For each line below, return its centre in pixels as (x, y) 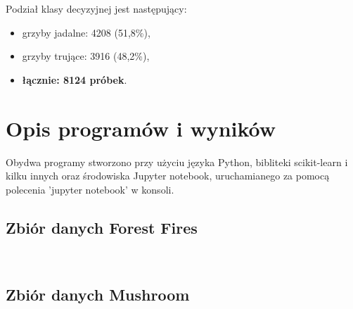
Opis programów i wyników (141, 128)
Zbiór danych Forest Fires (102, 227)
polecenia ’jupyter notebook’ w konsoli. (90, 189)
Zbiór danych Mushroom (98, 295)
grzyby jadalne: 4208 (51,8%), (86, 32)
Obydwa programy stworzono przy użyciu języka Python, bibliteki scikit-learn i (177, 162)
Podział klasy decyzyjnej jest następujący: (96, 8)
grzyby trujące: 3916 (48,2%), (86, 56)
